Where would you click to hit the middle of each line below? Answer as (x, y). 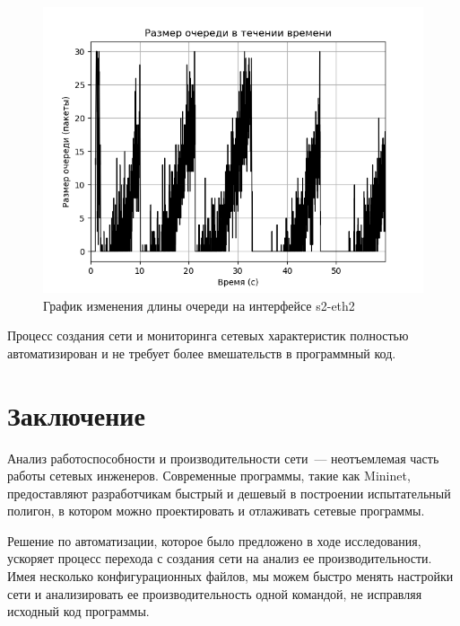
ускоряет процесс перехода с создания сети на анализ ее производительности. (220, 558)
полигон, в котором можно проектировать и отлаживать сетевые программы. (216, 511)
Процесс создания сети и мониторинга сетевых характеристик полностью (208, 335)
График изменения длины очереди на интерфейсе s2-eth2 (199, 305)
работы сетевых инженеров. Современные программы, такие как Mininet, (209, 476)
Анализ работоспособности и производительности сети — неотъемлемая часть (223, 458)
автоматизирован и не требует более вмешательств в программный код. (202, 353)
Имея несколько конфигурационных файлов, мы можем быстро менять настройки (230, 576)
